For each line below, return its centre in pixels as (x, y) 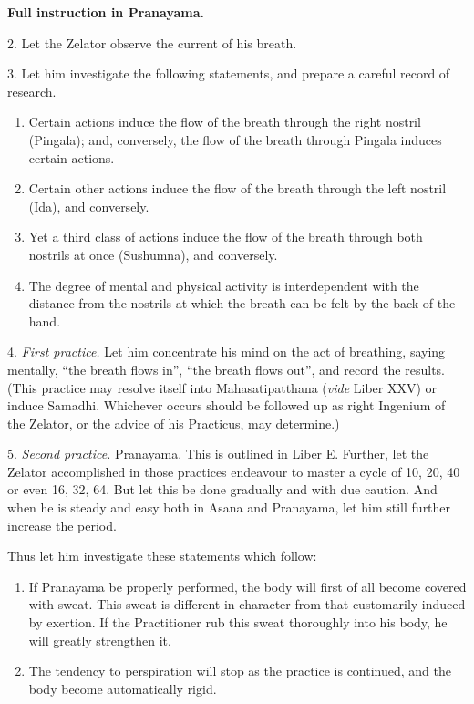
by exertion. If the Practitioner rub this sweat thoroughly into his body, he (238, 622)
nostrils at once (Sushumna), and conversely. (153, 254)
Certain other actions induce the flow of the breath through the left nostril (237, 188)
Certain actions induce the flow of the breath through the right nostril (225, 122)
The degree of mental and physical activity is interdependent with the (224, 285)
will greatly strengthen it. (100, 640)
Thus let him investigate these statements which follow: (162, 556)
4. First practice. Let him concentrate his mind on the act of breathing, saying (227, 352)
